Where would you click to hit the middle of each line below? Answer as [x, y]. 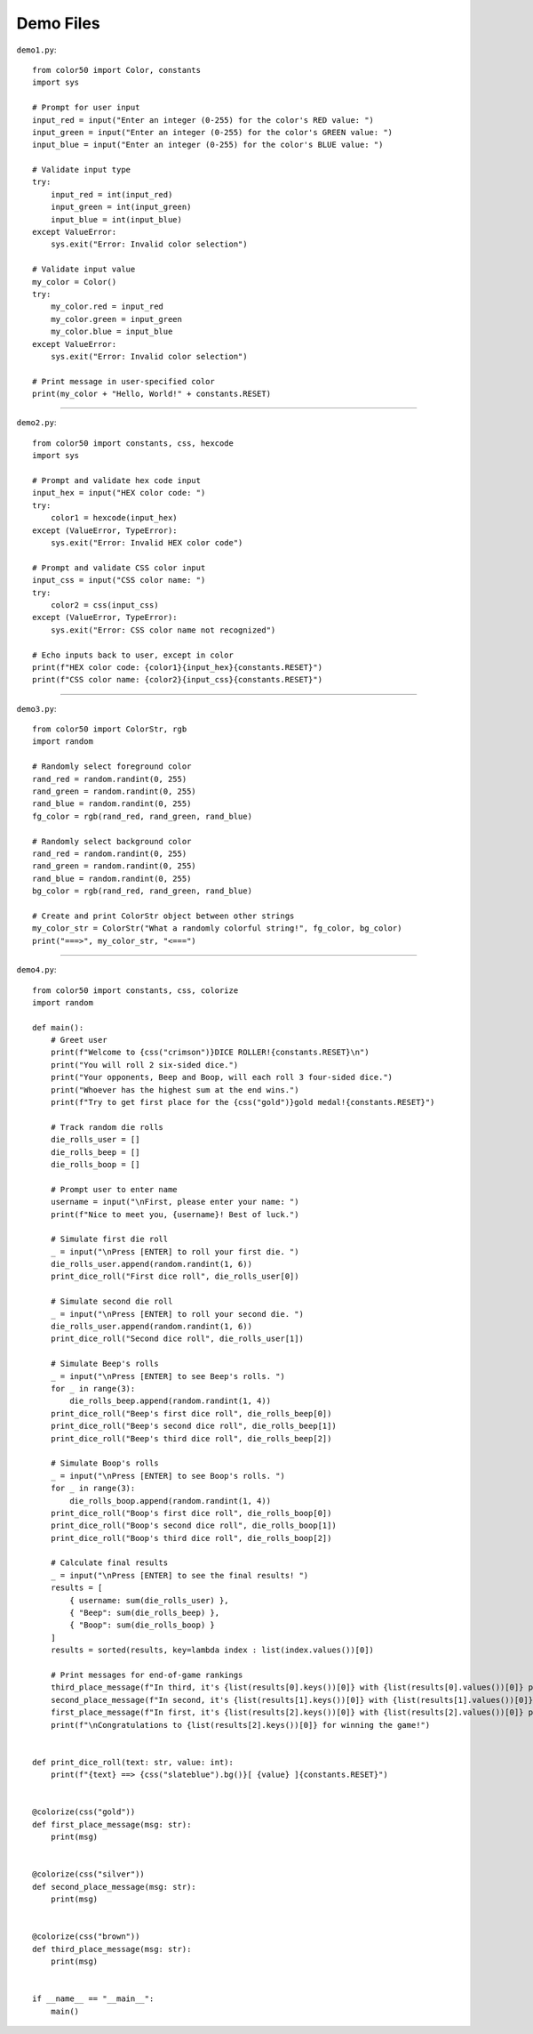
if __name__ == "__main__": [93, 1999]
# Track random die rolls [107, 1127]
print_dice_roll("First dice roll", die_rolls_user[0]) [175, 1276]
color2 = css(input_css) [104, 605]
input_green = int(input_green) [121, 207]
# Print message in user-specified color [123, 381]
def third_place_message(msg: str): [112, 1949]
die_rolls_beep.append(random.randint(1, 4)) [170, 1401]
